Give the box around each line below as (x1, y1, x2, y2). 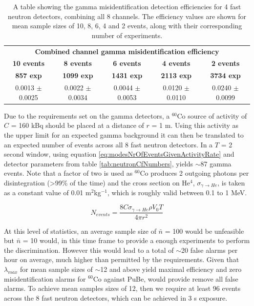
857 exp (15, 70, 42, 81)
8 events (63, 58, 92, 68)
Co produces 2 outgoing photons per (140, 168, 249, 178)
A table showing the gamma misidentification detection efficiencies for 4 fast (13, 1, 241, 11)
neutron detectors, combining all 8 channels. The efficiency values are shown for (7, 11, 247, 21)
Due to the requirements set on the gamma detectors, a (4, 110, 170, 121)
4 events (162, 58, 190, 68)
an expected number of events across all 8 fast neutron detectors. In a (4, 139, 213, 149)
